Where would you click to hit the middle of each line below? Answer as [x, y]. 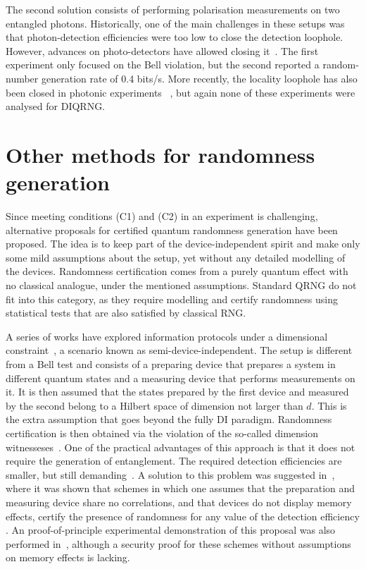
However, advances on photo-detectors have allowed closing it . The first [162, 50]
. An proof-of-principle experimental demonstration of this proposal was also [171, 530]
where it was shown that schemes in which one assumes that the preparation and [181, 488]
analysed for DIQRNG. [56, 106]
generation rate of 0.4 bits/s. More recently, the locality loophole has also [199, 78]
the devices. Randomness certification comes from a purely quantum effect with [177, 271]
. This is [329, 405]
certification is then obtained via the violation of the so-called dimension [162, 433]
